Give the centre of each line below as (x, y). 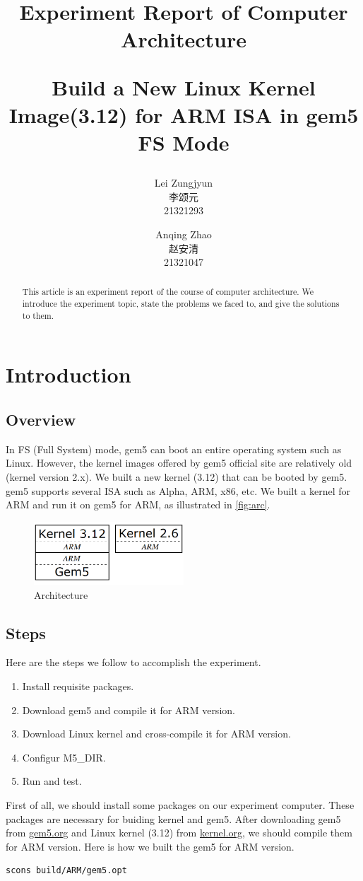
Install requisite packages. (78, 686)
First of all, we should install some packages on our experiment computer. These (180, 804)
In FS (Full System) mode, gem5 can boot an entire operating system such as (174, 449)
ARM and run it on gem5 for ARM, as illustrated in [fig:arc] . (138, 504)
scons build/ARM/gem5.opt (66, 871)
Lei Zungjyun (184, 183)
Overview (41, 420)
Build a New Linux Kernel (184, 87)
